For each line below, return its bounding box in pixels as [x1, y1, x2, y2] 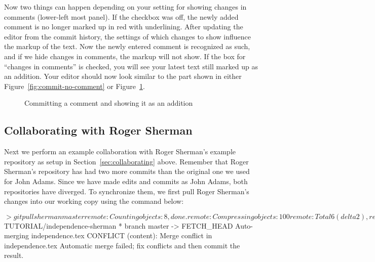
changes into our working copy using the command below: [4, 196, 184, 206]
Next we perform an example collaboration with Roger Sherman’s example [4, 146, 236, 157]
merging [4, 230, 29, 241]
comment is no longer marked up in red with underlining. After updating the [4, 21, 243, 32]
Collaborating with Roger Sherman [4, 122, 193, 138]
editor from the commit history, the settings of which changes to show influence [4, 31, 251, 41]
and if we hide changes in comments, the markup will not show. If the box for [4, 51, 246, 61]
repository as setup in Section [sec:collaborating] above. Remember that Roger [4, 156, 249, 166]
